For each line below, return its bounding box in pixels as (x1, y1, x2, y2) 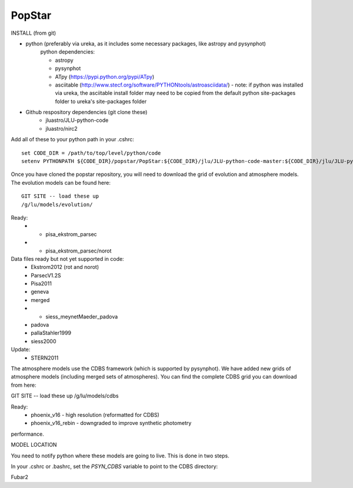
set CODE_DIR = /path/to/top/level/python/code (21, 150, 161, 156)
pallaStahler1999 (31, 330, 72, 337)
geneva (31, 288, 49, 296)
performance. (11, 430, 44, 437)
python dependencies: (40, 48, 95, 55)
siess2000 (31, 337, 56, 344)
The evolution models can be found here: (11, 179, 111, 186)
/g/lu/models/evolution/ (21, 201, 93, 208)
